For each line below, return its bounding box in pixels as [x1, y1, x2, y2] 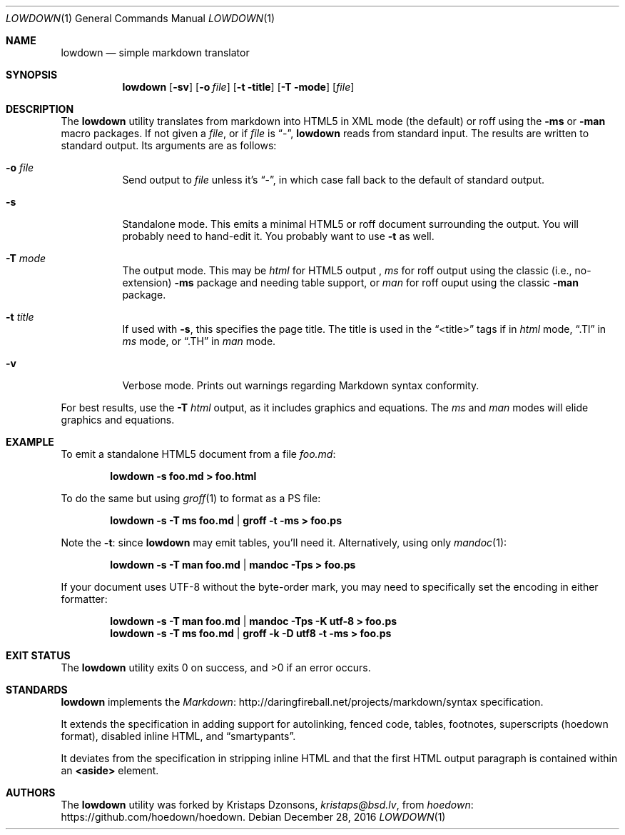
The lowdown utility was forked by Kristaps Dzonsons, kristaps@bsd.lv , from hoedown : [61, 799, 474, 811]
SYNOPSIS [6, 69, 58, 81]
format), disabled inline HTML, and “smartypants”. [61, 730, 296, 742]
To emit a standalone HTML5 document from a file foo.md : [61, 448, 336, 460]
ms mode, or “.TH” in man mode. [122, 335, 276, 347]
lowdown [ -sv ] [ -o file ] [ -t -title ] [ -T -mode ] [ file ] [122, 81, 355, 93]
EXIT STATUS [6, 649, 71, 661]
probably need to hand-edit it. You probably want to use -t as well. [122, 230, 435, 242]
